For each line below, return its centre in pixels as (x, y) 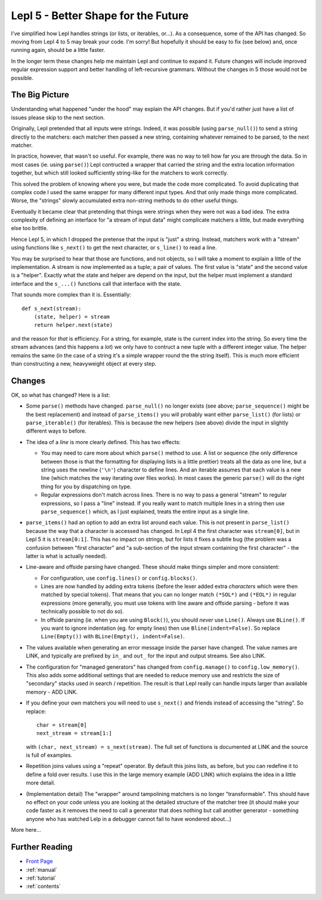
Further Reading (42, 847)
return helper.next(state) (73, 325)
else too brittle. (30, 228)
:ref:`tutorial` (41, 878)
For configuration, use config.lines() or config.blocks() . (119, 578)
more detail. (41, 783)
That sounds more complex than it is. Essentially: (71, 295)
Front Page (39, 861)
